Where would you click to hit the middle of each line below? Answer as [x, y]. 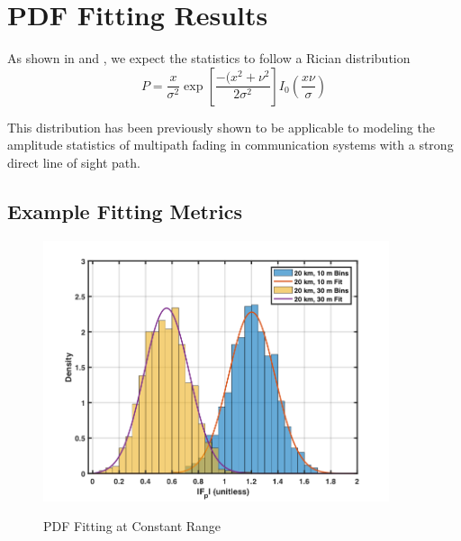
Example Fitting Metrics [125, 211]
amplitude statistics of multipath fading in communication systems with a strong [230, 145]
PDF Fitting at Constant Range [132, 526]
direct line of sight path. [74, 162]
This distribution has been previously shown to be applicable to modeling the [221, 127]
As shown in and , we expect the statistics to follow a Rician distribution [209, 58]
